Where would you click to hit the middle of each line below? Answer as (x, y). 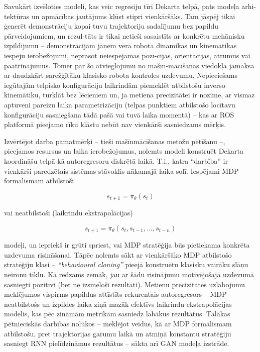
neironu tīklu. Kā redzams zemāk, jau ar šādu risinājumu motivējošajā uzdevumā (129, 274)
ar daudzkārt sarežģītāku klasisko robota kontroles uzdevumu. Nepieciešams (121, 75)
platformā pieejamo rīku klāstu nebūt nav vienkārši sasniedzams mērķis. (115, 124)
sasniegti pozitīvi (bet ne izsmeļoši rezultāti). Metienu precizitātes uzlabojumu (124, 284)
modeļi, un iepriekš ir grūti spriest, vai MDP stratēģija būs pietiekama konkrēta (127, 245)
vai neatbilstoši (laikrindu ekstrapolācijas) (69, 213)
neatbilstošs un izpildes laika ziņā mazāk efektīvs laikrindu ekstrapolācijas (118, 304)
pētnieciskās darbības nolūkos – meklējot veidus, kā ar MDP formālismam (118, 323)
